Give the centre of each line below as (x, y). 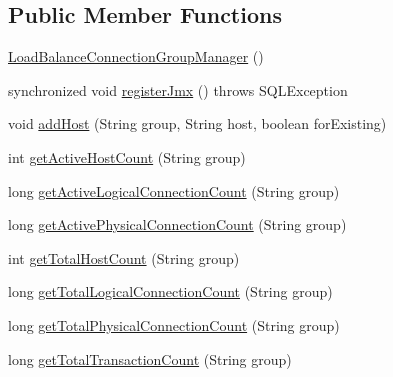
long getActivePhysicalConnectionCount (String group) (177, 224)
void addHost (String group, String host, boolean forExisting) (197, 123)
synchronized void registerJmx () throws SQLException (178, 89)
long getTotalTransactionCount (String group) (150, 358)
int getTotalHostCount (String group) (124, 257)
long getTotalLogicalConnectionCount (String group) (170, 291)
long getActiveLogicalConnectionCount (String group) (174, 190)
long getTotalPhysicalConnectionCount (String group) (174, 324)
